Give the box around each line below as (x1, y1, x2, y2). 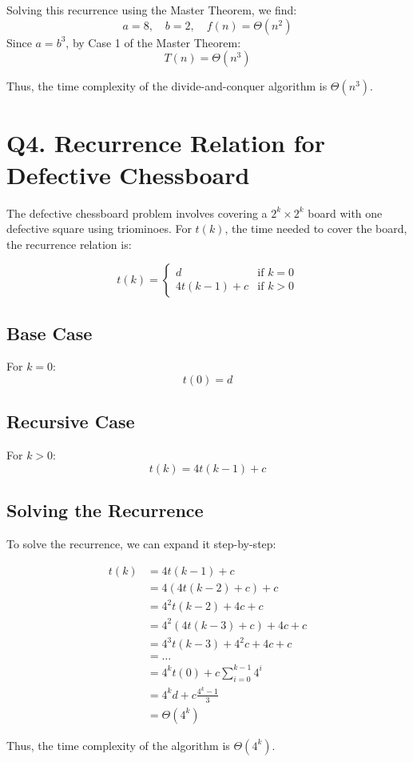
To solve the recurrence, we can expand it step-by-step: (6, 535, 276, 552)
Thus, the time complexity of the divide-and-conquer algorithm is (6, 78, 328, 94)
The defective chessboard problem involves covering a (6, 204, 268, 221)
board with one (308, 204, 383, 221)
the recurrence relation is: (6, 235, 132, 252)
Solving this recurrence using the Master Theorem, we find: (6, 2, 297, 18)
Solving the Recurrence (6, 498, 204, 523)
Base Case (6, 320, 93, 345)
